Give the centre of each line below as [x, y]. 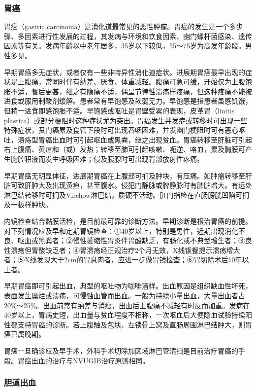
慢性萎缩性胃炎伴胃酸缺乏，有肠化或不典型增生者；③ [159, 240]
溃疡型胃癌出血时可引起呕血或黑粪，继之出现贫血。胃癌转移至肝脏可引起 [135, 139]
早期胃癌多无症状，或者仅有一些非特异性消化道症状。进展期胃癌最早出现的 [125, 72]
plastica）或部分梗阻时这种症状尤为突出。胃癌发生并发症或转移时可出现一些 [126, 120]
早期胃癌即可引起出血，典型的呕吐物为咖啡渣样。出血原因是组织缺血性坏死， [128, 286]
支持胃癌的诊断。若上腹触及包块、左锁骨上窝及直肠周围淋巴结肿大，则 [131, 324]
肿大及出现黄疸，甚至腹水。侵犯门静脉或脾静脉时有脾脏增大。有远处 [142, 185]
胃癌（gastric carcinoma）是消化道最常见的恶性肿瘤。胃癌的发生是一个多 [120, 26]
